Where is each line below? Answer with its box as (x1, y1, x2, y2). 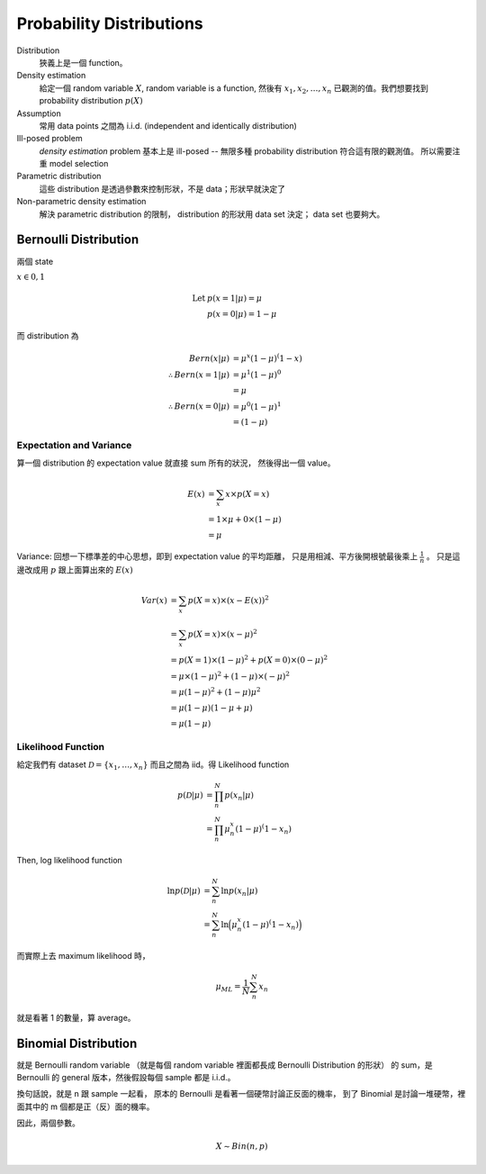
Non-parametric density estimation (16, 196, 147, 207)
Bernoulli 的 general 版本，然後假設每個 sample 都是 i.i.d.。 (16, 1072, 236, 1083)
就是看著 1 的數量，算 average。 (16, 1012, 136, 1023)
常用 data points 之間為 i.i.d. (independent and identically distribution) (39, 120, 297, 131)
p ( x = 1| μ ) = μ (207, 293, 263, 303)
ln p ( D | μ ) (166, 886, 202, 896)
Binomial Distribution (16, 1035, 138, 1051)
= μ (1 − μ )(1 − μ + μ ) (170, 703, 253, 713)
